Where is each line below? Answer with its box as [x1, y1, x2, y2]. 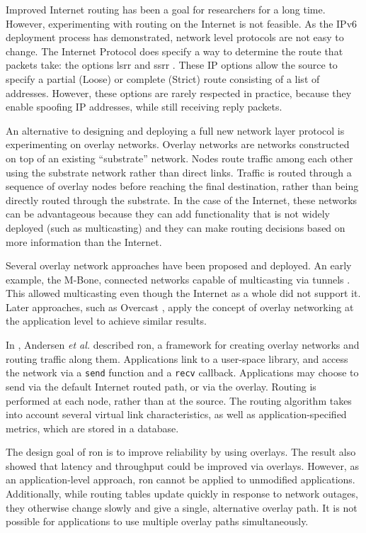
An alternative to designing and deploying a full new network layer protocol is [6, 123, 345, 138]
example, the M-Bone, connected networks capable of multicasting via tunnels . [6, 271, 350, 286]
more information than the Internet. [6, 234, 162, 249]
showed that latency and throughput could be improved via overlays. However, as [6, 458, 359, 473]
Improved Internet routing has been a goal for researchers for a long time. [6, 2, 326, 16]
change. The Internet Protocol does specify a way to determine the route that [6, 43, 343, 58]
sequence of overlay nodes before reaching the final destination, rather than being [6, 179, 359, 193]
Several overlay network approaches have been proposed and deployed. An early [6, 258, 352, 273]
